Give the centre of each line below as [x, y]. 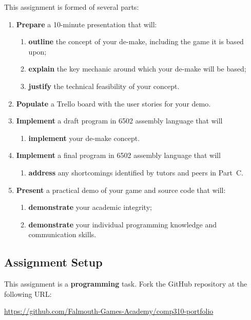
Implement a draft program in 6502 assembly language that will [119, 121]
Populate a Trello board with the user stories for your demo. [113, 103]
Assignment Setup [53, 262]
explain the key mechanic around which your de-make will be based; [137, 69]
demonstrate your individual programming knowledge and [123, 224]
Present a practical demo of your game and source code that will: [121, 190]
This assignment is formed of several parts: [72, 7]
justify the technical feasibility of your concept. [104, 86]
